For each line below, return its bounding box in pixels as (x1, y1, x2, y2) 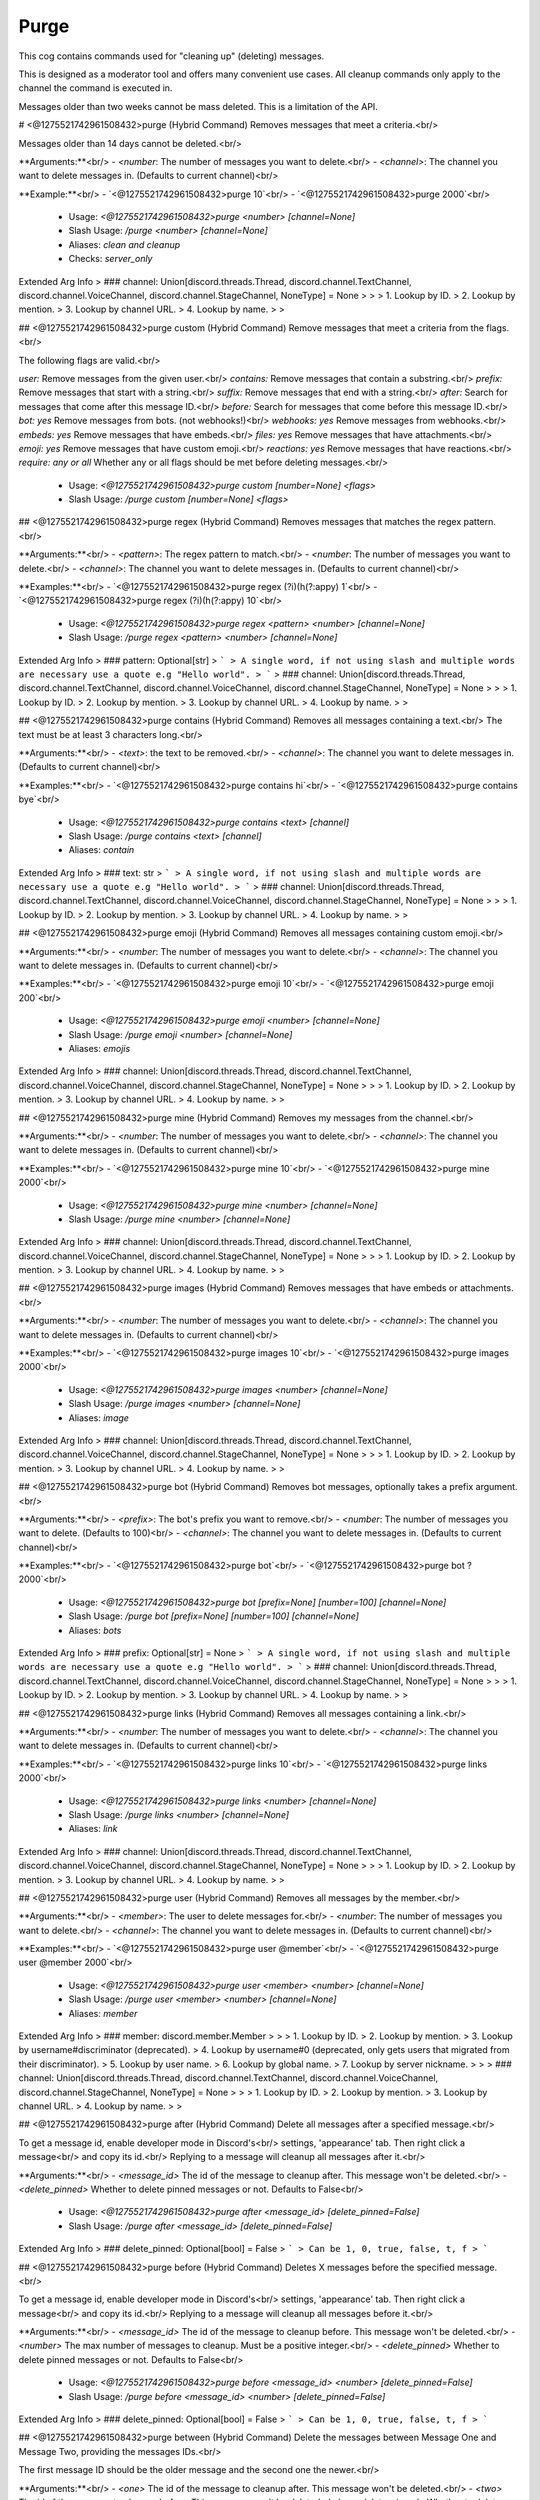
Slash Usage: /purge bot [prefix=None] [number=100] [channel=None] (68, 1610, 360, 1622)
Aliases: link (68, 1823, 118, 1835)
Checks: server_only (68, 253, 153, 265)
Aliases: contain (68, 844, 135, 856)
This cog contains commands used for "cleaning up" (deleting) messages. (18, 50, 325, 62)
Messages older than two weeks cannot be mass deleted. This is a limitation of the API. (18, 100, 379, 112)
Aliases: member (68, 2007, 138, 2019)
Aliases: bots (68, 1624, 122, 1636)
